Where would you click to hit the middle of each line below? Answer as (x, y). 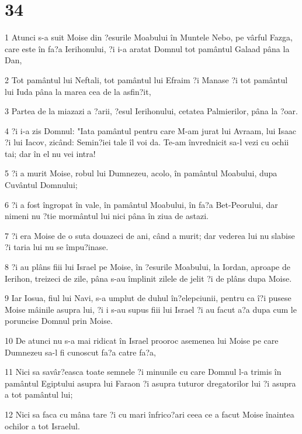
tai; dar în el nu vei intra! (50, 153)
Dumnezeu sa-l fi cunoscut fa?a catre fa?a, (80, 352)
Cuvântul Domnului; (41, 185)
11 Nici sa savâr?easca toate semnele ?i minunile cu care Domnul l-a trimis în (143, 372)
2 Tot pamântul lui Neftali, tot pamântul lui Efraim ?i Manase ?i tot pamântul (146, 79)
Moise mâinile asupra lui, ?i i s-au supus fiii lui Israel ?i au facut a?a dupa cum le (151, 309)
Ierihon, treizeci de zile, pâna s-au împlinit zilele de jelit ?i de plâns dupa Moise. (148, 278)
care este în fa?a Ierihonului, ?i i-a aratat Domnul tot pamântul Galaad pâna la (147, 48)
